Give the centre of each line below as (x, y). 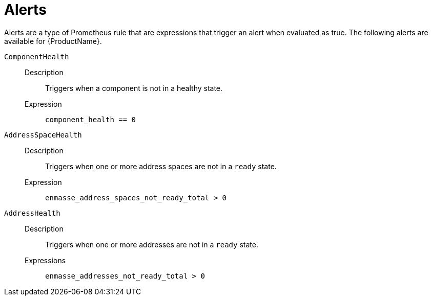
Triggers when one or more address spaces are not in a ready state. (161, 166)
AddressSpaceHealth (43, 135)
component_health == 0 (91, 119)
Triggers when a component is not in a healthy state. (134, 88)
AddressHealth (32, 213)
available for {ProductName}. (53, 41)
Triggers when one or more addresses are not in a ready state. (152, 244)
